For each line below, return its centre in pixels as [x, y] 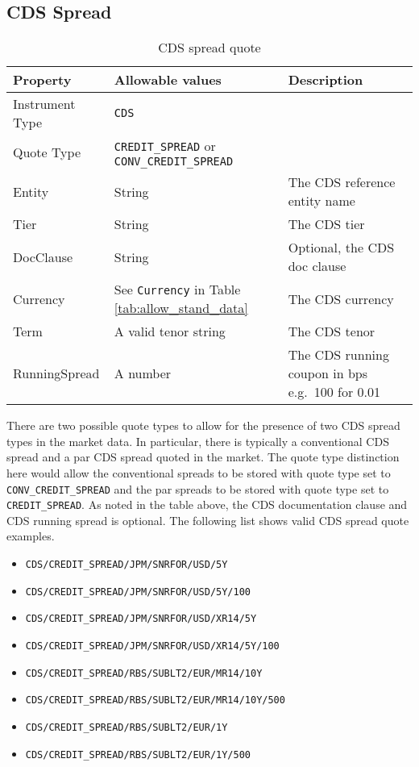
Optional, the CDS [341, 248]
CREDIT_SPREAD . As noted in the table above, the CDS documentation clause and [207, 504]
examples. [31, 536]
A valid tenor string [170, 331]
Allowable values [168, 80]
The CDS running [338, 355]
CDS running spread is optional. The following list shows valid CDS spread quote [208, 520]
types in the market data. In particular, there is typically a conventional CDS [198, 441]
